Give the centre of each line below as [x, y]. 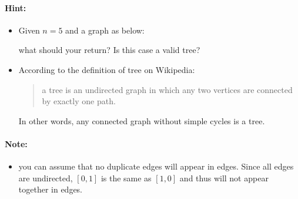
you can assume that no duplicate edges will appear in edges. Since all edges [156, 166]
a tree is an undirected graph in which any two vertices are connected [167, 89]
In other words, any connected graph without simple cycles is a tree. [142, 120]
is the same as [126, 178]
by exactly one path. [79, 101]
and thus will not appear [224, 178]
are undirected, [46, 178]
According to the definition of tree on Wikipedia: [107, 69]
